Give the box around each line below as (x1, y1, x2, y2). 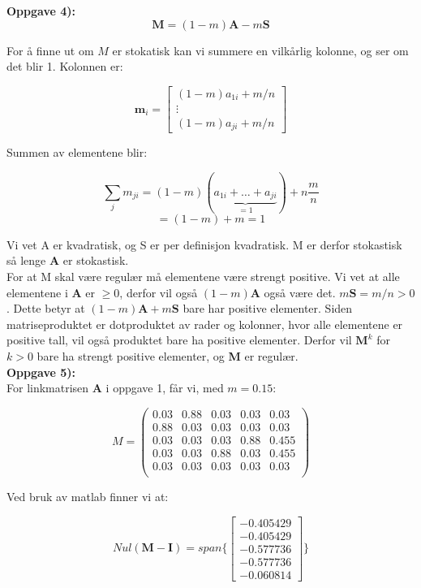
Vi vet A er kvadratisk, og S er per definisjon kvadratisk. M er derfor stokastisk (6, 236, 402, 253)
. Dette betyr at (6, 300, 85, 317)
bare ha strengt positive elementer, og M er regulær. (37, 347, 299, 364)
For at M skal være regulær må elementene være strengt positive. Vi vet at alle (6, 267, 400, 284)
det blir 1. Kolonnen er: (6, 58, 123, 75)
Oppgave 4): (6, 2, 75, 19)
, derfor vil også (119, 283, 198, 300)
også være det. (264, 283, 336, 300)
